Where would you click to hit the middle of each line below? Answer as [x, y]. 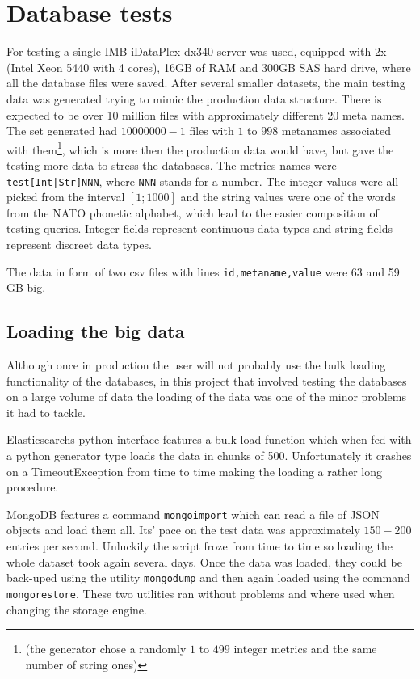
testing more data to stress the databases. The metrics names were [172, 164]
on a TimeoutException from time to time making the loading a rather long [195, 471]
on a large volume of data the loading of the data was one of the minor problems [206, 396]
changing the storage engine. [77, 609]
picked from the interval [66, 197]
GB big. [26, 287]
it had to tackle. [46, 412]
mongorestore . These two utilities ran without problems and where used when [201, 593]
